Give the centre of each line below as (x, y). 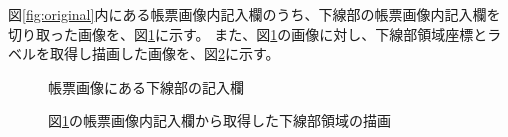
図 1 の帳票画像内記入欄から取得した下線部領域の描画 (219, 120)
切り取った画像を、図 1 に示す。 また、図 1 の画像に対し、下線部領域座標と (248, 33)
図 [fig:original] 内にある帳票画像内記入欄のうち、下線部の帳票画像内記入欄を (254, 14)
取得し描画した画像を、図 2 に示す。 (164, 53)
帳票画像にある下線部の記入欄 (146, 86)
